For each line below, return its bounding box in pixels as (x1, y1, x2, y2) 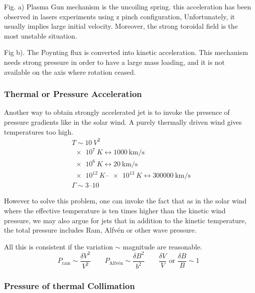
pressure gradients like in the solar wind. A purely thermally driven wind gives (4, 116, 242, 127)
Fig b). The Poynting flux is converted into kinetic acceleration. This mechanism (4, 47, 248, 57)
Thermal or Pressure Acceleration (4, 88, 142, 100)
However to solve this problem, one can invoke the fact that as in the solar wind (4, 195, 247, 206)
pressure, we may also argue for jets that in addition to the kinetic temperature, (4, 215, 247, 225)
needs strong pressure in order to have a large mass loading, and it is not (4, 56, 225, 67)
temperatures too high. (4, 126, 74, 137)
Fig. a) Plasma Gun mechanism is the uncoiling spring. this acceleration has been (4, 1, 251, 11)
